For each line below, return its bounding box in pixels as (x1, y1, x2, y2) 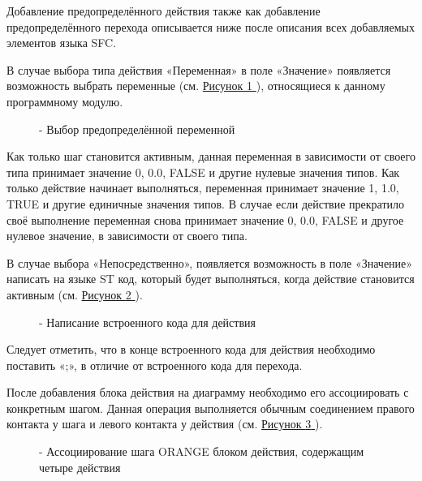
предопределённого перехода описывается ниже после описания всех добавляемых (6, 18, 415, 35)
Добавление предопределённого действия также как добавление (6, 2, 321, 19)
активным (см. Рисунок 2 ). (6, 286, 143, 303)
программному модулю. (6, 92, 123, 110)
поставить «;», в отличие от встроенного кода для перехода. (6, 356, 303, 373)
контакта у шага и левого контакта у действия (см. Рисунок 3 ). (6, 415, 323, 432)
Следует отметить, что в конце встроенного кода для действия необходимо (6, 341, 376, 358)
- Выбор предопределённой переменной (39, 120, 235, 137)
